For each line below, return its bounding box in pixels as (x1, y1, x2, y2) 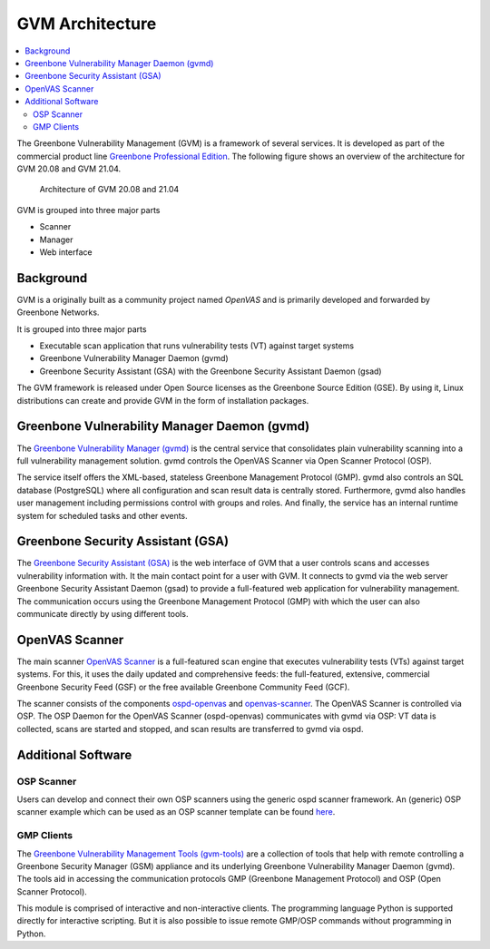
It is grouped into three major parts (16, 323, 147, 335)
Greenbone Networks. (16, 307, 100, 318)
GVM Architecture (16, 14, 157, 34)
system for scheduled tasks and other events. (16, 510, 188, 521)
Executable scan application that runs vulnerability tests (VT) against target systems (39, 340, 354, 351)
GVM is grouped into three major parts (16, 204, 161, 215)
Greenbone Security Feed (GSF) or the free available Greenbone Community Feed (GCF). (16, 681, 350, 692)
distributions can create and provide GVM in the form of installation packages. (16, 395, 309, 406)
